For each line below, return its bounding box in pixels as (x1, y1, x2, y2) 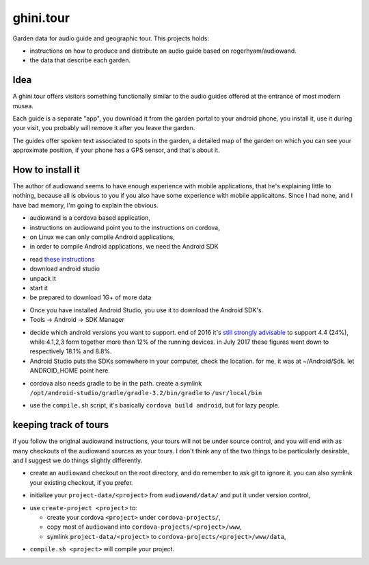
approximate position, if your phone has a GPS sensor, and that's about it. (12, 146, 220, 154)
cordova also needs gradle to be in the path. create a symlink (29, 379, 202, 387)
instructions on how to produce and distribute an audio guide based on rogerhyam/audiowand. (29, 47, 297, 55)
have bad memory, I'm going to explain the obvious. (12, 201, 159, 209)
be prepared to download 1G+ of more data (29, 293, 152, 301)
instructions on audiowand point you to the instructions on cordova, (29, 223, 220, 231)
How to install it (12, 164, 80, 175)
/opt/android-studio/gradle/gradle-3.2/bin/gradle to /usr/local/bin (29, 388, 262, 397)
